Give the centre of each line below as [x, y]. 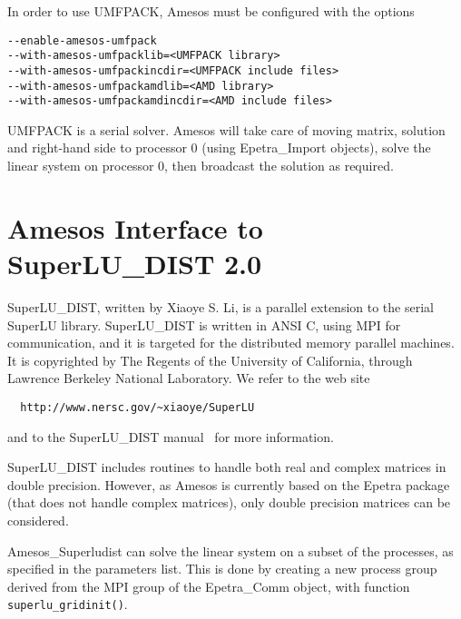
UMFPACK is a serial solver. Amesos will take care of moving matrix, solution [226, 129]
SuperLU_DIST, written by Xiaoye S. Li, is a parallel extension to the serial [221, 306]
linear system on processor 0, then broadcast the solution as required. [201, 166]
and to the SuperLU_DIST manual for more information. [171, 436]
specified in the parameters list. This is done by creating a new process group [222, 569]
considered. [38, 520]
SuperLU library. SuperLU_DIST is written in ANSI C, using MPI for [204, 324]
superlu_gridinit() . [68, 604]
